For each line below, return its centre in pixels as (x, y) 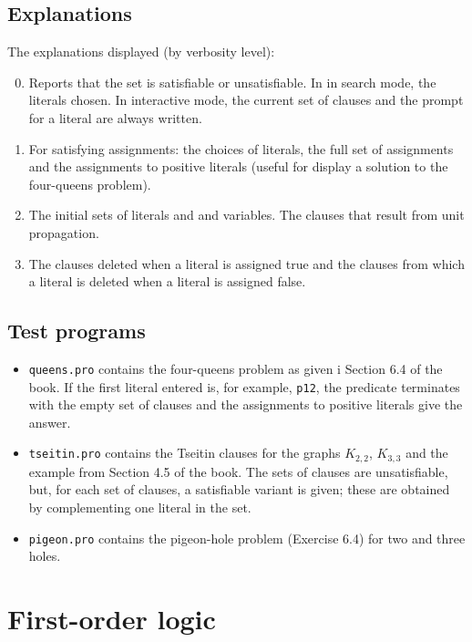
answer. (50, 422)
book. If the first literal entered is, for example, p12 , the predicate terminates (244, 386)
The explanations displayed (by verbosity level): (141, 52)
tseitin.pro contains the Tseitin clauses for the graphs (185, 453)
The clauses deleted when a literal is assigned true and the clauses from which (246, 263)
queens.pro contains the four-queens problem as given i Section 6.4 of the (236, 368)
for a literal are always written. (115, 117)
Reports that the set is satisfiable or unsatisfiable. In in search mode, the (232, 82)
